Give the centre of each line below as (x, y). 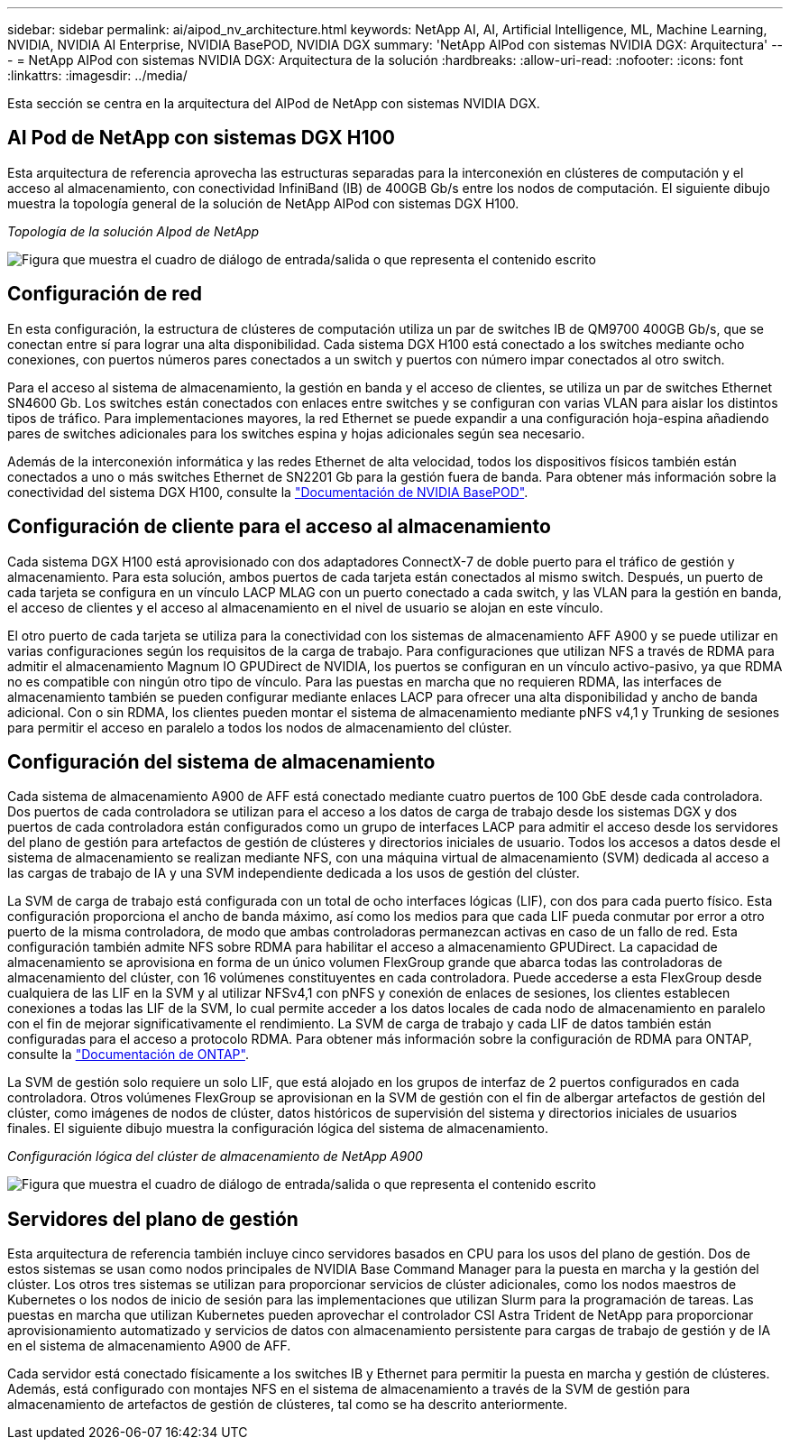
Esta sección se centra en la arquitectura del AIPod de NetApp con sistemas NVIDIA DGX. (274, 103)
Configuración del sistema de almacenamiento (221, 761)
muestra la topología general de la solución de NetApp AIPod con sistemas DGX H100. (263, 203)
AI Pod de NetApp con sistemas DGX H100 (201, 138)
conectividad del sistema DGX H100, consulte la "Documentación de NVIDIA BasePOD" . (268, 492)
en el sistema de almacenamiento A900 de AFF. (149, 1346)
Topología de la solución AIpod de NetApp (133, 231)
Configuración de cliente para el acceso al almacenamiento (279, 527)
